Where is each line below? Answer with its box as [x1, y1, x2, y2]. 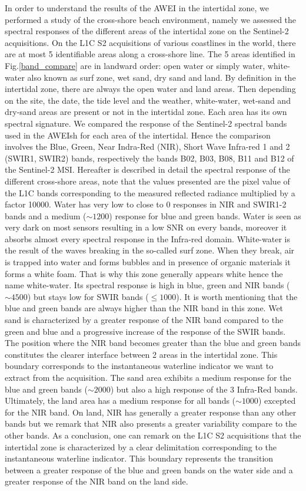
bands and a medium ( [5, 209, 87, 222]
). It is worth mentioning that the [176, 290, 298, 302]
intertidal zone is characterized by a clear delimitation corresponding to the [5, 440, 277, 453]
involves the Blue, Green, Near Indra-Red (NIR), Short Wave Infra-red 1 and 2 [5, 140, 290, 153]
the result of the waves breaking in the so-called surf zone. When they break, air [5, 244, 295, 256]
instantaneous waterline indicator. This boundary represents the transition [5, 452, 274, 464]
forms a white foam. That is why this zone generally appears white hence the [5, 267, 283, 279]
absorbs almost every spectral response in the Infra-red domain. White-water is [5, 232, 290, 245]
